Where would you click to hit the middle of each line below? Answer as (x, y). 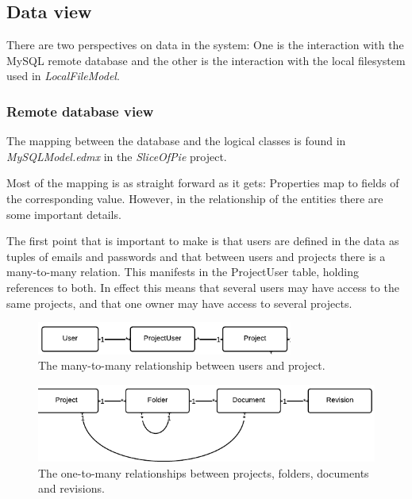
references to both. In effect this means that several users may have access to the (203, 287)
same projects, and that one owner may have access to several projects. (179, 303)
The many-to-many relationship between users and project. (182, 365)
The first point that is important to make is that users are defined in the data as (203, 241)
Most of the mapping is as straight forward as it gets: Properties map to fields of (203, 183)
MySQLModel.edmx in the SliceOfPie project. (117, 156)
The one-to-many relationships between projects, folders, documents (204, 472)
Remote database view (80, 111)
